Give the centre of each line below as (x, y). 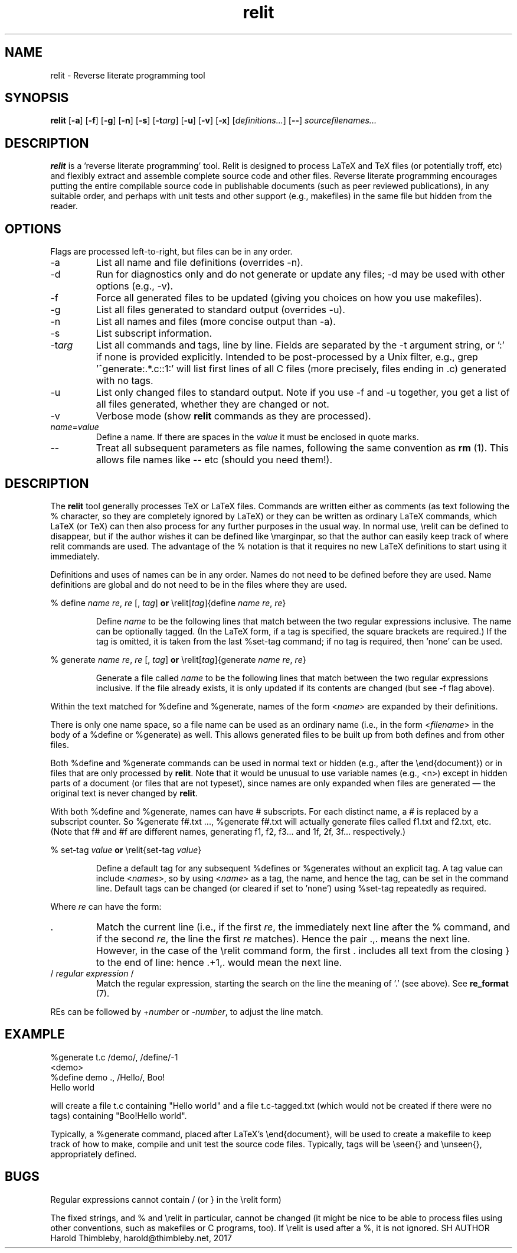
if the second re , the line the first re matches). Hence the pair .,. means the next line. (283, 938)
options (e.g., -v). (135, 286)
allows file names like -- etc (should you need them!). (214, 460)
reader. (64, 206)
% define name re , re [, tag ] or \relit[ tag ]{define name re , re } (168, 603)
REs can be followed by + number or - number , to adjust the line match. (187, 1011)
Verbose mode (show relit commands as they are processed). (233, 416)
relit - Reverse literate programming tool (128, 75)
